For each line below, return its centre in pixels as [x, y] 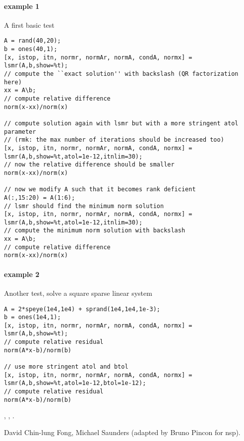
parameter [20, 132]
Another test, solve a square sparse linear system [78, 293]
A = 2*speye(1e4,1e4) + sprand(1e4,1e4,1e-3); [82, 309]
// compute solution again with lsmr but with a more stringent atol [121, 123]
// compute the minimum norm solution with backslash [95, 231]
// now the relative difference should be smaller [89, 165]
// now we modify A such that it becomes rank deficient [100, 190]
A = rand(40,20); [32, 41]
